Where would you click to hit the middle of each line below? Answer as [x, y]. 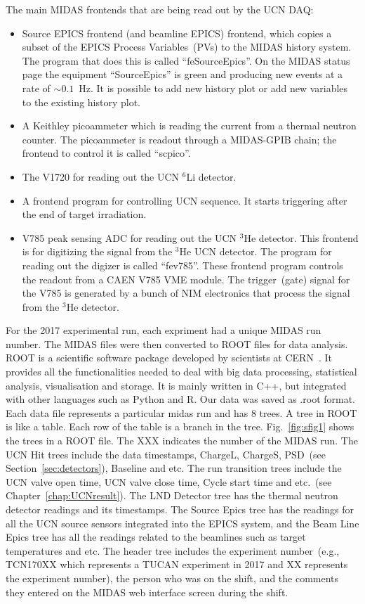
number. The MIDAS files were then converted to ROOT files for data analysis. [177, 343]
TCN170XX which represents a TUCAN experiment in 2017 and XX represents [177, 564]
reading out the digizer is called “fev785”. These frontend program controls [182, 265]
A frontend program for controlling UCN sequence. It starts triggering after [185, 200]
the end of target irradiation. [84, 214]
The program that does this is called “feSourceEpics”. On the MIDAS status [186, 60]
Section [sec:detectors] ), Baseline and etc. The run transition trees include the [174, 468]
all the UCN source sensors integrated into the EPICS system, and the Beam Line [182, 523]
